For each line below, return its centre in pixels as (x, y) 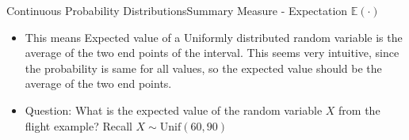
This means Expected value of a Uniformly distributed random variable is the (214, 37)
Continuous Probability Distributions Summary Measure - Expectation (177, 10)
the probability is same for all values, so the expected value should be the (203, 68)
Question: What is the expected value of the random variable (174, 110)
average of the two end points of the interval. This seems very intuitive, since (212, 53)
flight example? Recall (78, 125)
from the (359, 110)
